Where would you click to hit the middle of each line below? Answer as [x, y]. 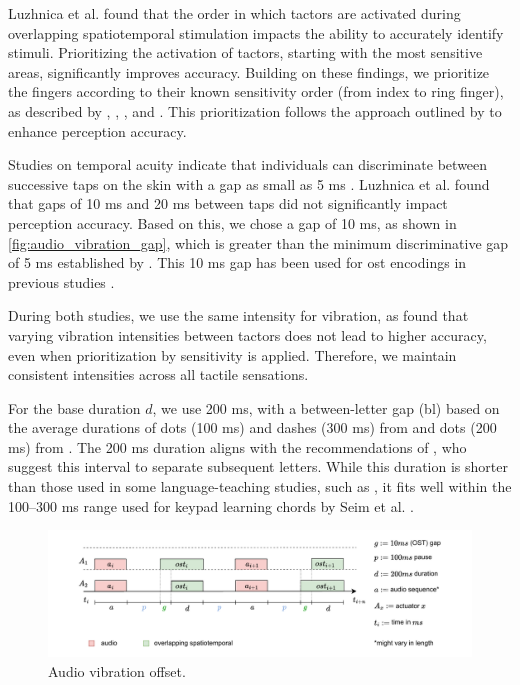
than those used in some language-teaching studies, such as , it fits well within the [260, 486]
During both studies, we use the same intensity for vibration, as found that [238, 315]
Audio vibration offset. [117, 670]
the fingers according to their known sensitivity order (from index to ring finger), [256, 91]
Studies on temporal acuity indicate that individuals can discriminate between [248, 164]
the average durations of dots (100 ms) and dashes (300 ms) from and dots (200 [252, 427]
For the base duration [74, 407]
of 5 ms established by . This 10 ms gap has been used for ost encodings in [237, 262]
